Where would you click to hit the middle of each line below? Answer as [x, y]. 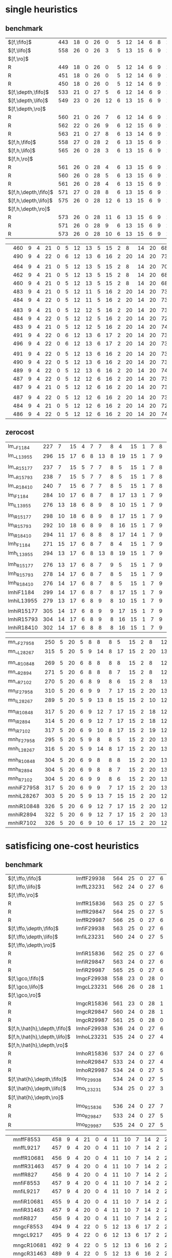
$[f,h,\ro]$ [20, 159]
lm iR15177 [20, 516]
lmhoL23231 [92, 1037]
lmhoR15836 [92, 1054]
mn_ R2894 [20, 672]
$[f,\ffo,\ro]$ [23, 895]
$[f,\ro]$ [18, 59]
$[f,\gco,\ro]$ [24, 995]
